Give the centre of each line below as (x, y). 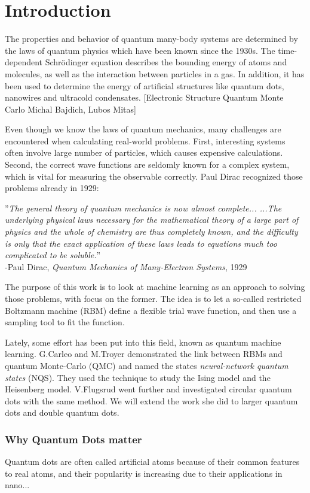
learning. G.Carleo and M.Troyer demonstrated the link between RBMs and (144, 354)
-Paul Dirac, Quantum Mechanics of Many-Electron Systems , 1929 (126, 266)
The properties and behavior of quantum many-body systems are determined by (151, 39)
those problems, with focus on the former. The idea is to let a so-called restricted (153, 298)
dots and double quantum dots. (62, 412)
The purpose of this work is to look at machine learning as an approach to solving (155, 287)
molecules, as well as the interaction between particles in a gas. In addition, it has (155, 73)
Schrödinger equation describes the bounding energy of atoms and (166, 62)
